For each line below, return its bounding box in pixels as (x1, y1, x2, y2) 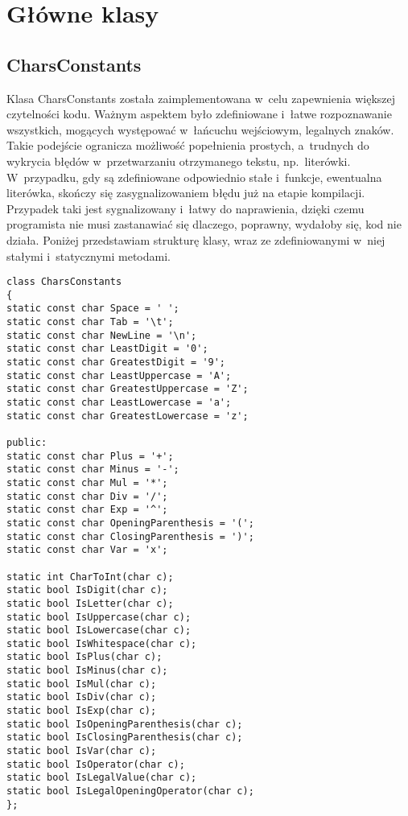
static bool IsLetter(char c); (6, 597, 174, 609)
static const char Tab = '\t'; (6, 316, 174, 328)
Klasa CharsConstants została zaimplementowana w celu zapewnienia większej (6, 89, 396, 106)
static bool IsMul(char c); (6, 678, 157, 690)
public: (6, 436, 47, 448)
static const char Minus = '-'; (6, 464, 179, 476)
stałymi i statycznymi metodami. (6, 247, 171, 264)
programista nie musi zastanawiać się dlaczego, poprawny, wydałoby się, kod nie (6, 216, 402, 233)
